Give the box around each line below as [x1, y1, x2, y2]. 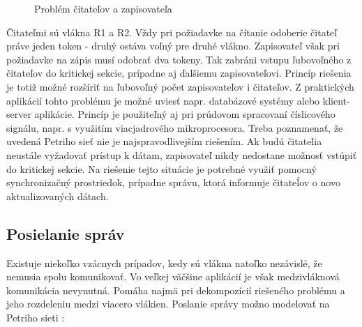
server [6, 107, 31, 121]
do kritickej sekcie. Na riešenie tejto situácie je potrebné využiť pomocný [6, 161, 317, 176]
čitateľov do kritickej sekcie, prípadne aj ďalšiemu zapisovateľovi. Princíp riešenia [6, 66, 352, 80]
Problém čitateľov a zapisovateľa [34, 1, 172, 15]
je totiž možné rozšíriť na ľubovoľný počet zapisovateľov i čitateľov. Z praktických [6, 79, 354, 93]
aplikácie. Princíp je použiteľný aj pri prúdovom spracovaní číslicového [34, 107, 335, 121]
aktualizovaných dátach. [6, 188, 109, 203]
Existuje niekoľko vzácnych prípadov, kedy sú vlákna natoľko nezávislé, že [6, 255, 322, 270]
